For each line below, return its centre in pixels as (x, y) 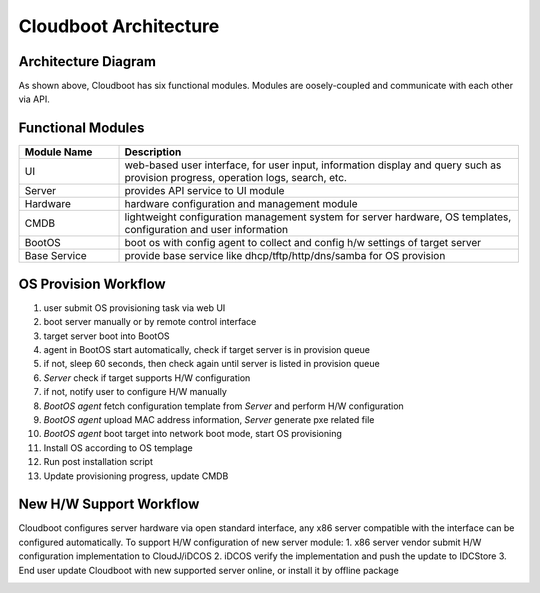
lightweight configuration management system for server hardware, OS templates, (318, 217)
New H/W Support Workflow (109, 504)
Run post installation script (98, 462)
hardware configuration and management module (241, 204)
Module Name (58, 152)
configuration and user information (206, 230)
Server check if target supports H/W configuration (147, 377)
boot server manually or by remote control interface (150, 322)
